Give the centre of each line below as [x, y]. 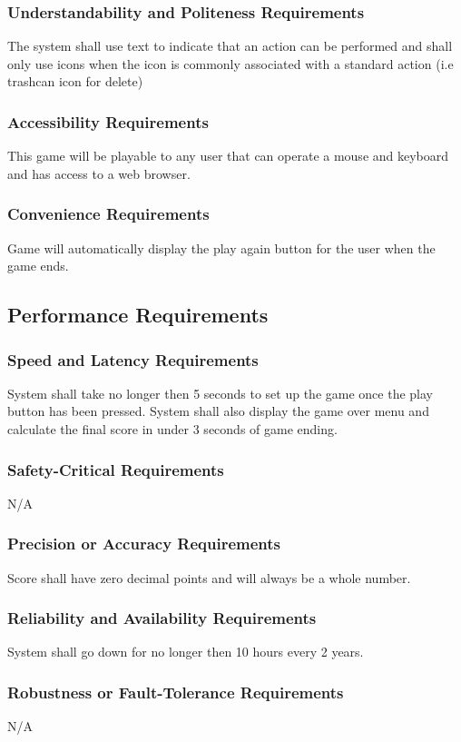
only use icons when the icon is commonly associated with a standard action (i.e [230, 63]
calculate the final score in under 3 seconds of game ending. [172, 429]
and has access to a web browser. [99, 173]
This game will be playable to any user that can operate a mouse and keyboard [228, 156]
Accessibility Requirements [108, 121]
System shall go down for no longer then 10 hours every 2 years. [186, 652]
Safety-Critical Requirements [116, 469]
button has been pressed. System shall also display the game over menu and [218, 411]
